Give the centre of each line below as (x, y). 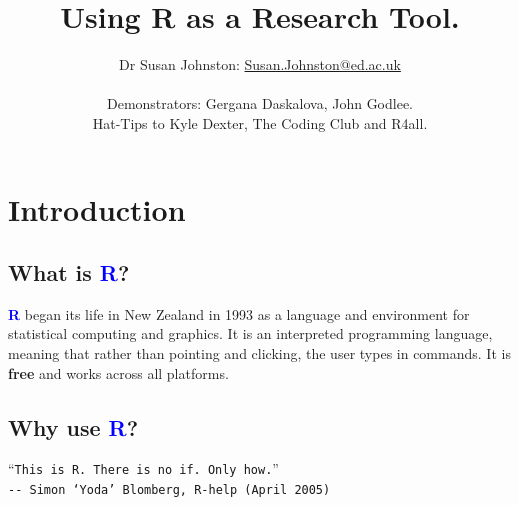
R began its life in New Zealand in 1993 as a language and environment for (239, 313)
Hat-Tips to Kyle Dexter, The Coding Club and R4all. (260, 122)
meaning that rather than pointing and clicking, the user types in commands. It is (259, 353)
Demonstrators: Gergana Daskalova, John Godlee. (260, 103)
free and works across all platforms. (118, 372)
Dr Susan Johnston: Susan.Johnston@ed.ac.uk (260, 64)
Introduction (97, 208)
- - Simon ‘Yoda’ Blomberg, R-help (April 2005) (169, 490)
